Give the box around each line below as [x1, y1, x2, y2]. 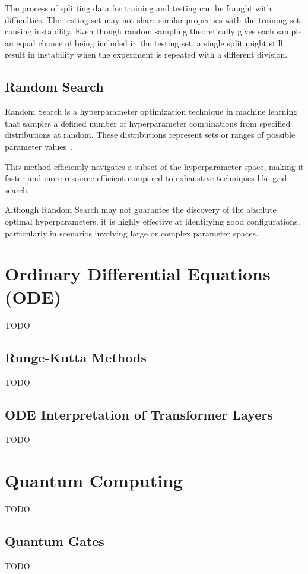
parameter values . [5, 140, 73, 152]
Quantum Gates [5, 531, 104, 550]
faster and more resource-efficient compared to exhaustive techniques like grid [5, 172, 287, 184]
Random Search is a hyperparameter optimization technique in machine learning [5, 105, 298, 118]
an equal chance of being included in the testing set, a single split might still [5, 36, 283, 49]
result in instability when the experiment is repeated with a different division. [5, 48, 288, 61]
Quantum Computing [5, 468, 183, 492]
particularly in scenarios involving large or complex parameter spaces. [5, 226, 258, 239]
